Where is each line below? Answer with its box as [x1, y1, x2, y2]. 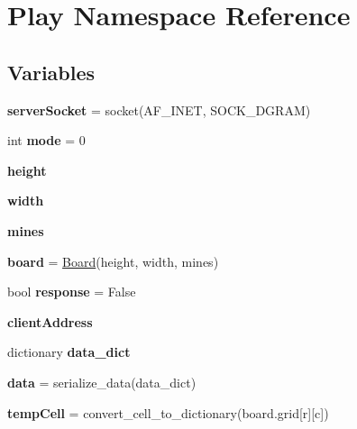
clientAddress [7, 312, 93, 331]
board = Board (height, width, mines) [7, 251, 219, 270]
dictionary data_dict [7, 342, 131, 361]
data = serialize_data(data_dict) [7, 372, 197, 391]
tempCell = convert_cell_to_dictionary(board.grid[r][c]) [7, 403, 329, 422]
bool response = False [7, 282, 136, 301]
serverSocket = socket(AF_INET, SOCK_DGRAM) [7, 100, 311, 119]
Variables [7, 58, 96, 86]
